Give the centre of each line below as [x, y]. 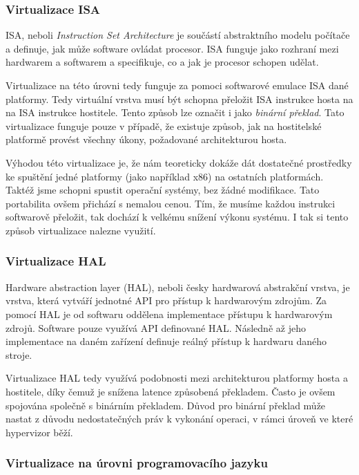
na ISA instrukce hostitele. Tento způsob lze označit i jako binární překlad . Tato [175, 112]
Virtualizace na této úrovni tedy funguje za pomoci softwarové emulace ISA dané [177, 85]
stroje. [19, 354]
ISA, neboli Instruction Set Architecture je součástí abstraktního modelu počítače [178, 35]
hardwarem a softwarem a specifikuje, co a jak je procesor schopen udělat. [162, 62]
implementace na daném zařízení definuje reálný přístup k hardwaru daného [166, 341]
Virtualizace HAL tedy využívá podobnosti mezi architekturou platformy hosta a [177, 378]
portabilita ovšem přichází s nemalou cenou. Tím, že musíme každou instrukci [171, 203]
